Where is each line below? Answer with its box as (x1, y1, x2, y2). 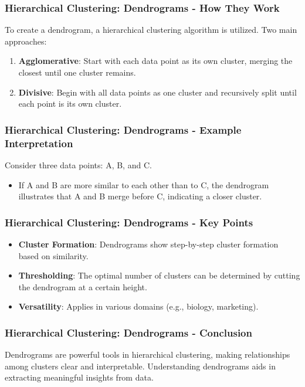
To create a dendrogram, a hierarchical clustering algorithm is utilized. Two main (5, 23, 297, 36)
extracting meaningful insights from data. (5, 371, 154, 383)
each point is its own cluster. (18, 97, 122, 110)
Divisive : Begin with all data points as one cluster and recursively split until (18, 86, 297, 98)
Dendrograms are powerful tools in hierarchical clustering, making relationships (5, 348, 290, 361)
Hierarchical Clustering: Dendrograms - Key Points (5, 215, 253, 229)
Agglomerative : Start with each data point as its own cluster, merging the (18, 55, 293, 67)
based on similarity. (18, 249, 89, 262)
